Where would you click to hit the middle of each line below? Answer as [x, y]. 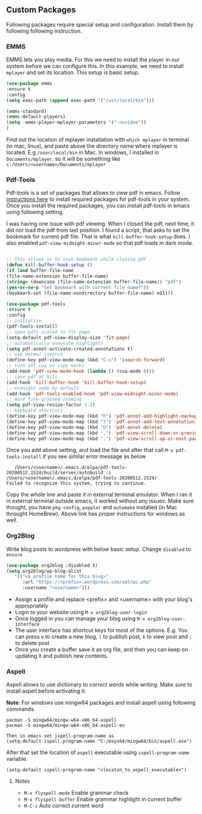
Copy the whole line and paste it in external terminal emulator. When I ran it [99, 495]
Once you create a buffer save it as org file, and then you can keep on [101, 650]
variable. [17, 759]
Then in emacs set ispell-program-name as [60, 736]
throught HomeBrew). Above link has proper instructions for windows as [96, 514]
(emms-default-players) [36, 117]
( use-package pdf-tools [36, 304]
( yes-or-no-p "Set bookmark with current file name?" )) [78, 287]
